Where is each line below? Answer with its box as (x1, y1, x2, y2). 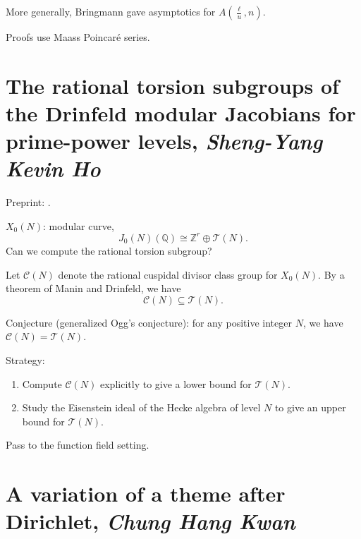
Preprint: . (6, 195, 51, 210)
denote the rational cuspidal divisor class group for (58, 267, 278, 281)
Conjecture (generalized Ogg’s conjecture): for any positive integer (6, 315, 292, 329)
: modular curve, (43, 218, 114, 233)
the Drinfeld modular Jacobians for (6, 98, 356, 127)
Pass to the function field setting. (6, 437, 149, 452)
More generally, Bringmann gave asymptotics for (6, 4, 216, 18)
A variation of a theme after (6, 479, 286, 508)
